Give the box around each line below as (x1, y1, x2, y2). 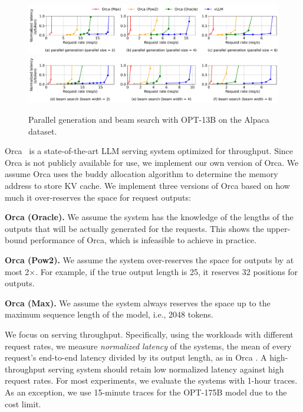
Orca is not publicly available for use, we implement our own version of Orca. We (5, 156, 299, 168)
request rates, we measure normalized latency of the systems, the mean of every (5, 339, 292, 352)
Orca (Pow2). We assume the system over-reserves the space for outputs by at (5, 254, 294, 266)
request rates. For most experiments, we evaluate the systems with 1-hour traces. (5, 374, 298, 387)
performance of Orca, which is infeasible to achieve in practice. (30, 234, 256, 246)
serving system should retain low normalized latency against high (48, 362, 284, 375)
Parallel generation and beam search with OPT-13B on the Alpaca (28, 113, 269, 126)
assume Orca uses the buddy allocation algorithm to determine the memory (5, 168, 278, 180)
